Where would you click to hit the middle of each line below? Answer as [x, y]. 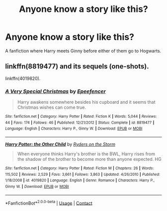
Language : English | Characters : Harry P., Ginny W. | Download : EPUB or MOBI [74, 129]
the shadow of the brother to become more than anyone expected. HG [89, 159]
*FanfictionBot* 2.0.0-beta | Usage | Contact [49, 203]
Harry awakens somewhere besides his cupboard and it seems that [86, 102]
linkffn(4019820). [23, 78]
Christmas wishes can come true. [51, 107]
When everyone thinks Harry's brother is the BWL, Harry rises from [86, 154]
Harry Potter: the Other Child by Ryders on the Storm [60, 144]
